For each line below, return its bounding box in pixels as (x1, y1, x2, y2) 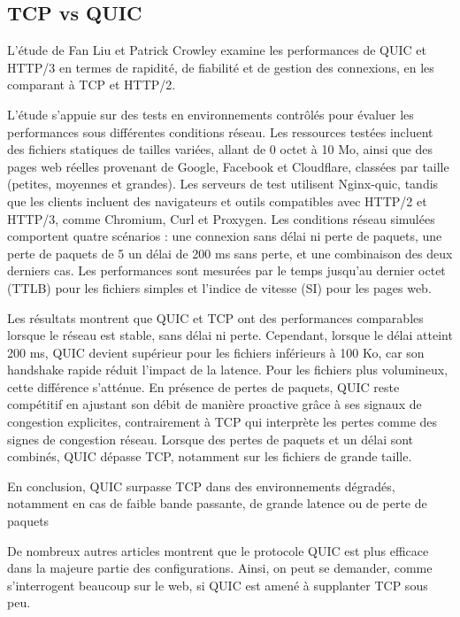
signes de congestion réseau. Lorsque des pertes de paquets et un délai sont (7, 429, 414, 448)
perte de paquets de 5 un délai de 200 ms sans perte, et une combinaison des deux (7, 243, 453, 262)
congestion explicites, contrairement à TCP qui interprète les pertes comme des (7, 413, 438, 431)
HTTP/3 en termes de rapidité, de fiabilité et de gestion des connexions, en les (7, 58, 434, 76)
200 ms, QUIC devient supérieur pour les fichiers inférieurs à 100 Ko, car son (7, 343, 425, 361)
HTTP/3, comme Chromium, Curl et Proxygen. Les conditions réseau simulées (7, 209, 435, 228)
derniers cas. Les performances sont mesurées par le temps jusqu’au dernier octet (7, 261, 446, 280)
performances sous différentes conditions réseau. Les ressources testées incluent (7, 122, 433, 141)
